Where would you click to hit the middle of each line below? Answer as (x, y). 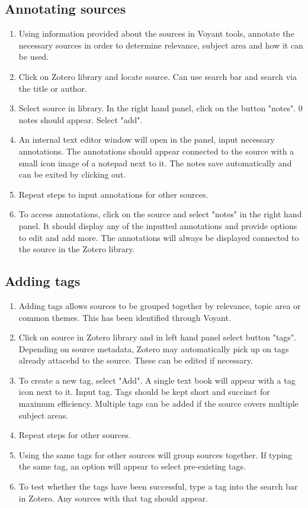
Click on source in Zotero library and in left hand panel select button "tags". (158, 337)
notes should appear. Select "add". (81, 119)
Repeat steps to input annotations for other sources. (113, 194)
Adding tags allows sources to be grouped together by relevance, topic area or (160, 305)
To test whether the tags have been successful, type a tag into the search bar (158, 486)
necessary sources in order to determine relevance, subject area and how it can (161, 45)
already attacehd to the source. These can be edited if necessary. (136, 360)
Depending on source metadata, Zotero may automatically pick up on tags (154, 348)
